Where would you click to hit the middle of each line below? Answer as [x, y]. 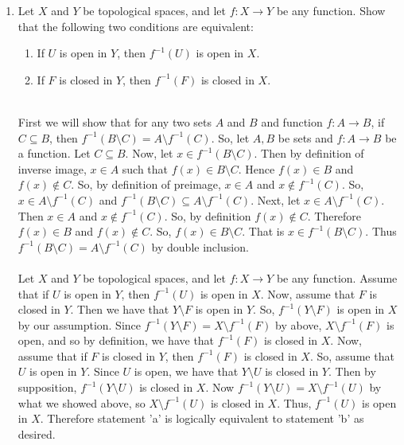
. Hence [256, 168]
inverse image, [52, 168]
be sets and [305, 137]
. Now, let [149, 153]
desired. [37, 433]
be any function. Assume [337, 277]
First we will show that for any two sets [115, 121]
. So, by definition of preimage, [146, 184]
